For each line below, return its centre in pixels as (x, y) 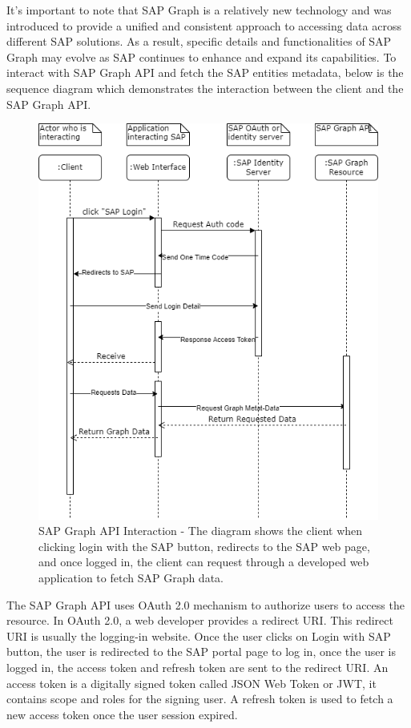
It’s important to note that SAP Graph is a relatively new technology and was (199, 10)
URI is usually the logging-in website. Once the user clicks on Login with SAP (199, 635)
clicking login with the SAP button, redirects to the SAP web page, (204, 546)
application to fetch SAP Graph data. (131, 578)
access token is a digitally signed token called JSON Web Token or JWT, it (191, 683)
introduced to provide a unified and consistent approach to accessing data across (204, 25)
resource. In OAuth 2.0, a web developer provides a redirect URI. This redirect (200, 620)
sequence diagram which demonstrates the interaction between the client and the (205, 88)
